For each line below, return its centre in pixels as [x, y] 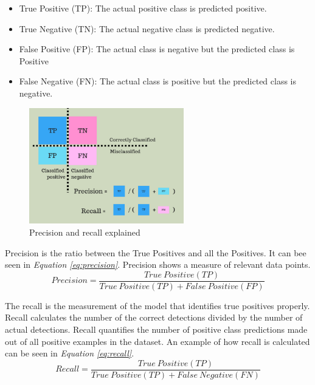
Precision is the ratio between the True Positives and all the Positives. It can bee [156, 252]
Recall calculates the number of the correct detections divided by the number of [154, 317]
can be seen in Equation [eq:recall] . [70, 353]
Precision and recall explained [85, 232]
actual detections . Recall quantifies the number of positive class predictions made [156, 329]
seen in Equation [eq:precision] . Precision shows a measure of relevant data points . [158, 264]
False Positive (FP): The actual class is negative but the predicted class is [157, 49]
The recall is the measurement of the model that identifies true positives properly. [157, 305]
